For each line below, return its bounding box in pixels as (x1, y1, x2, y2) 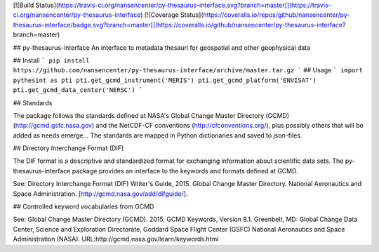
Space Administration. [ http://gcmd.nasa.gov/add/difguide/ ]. (13, 190, 188, 198)
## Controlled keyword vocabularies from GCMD (13, 202, 154, 211)
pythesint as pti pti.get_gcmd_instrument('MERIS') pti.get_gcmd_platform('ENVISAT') (13, 76, 317, 84)
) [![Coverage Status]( (140, 11, 204, 19)
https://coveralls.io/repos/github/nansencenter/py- (203, 11, 350, 19)
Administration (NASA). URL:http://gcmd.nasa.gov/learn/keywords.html (13, 235, 219, 244)
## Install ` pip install (13, 56, 90, 65)
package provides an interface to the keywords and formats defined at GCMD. (72, 166, 298, 175)
